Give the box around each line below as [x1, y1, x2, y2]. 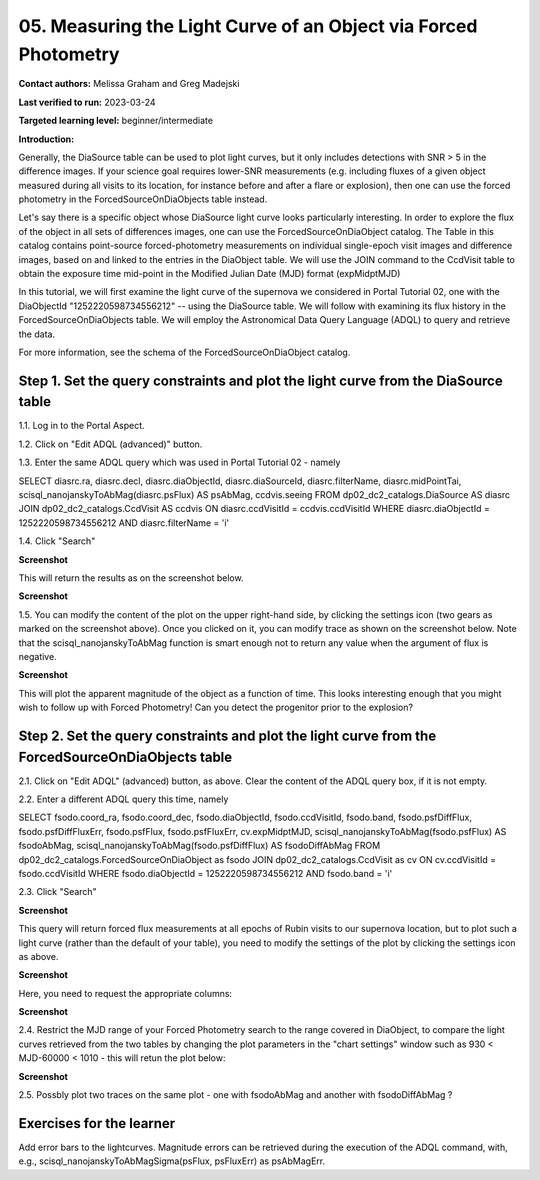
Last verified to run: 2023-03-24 [18, 96, 156, 108]
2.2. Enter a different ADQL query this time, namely [18, 793, 229, 805]
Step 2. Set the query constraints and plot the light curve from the [18, 727, 437, 744]
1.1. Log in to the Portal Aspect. [18, 420, 145, 432]
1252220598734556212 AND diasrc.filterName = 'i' [18, 516, 230, 529]
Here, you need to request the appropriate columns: [18, 987, 233, 999]
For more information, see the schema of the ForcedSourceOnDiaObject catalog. [18, 346, 351, 358]
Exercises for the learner [18, 1115, 176, 1132]
